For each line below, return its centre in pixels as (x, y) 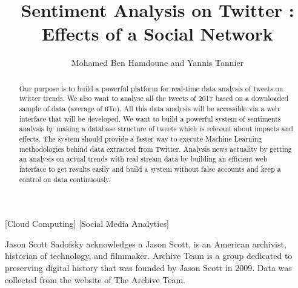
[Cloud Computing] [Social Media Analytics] (87, 224)
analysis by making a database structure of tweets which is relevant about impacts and (156, 129)
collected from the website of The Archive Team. (95, 279)
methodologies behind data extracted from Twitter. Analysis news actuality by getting (155, 149)
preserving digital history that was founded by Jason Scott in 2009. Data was (148, 268)
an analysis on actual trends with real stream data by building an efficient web (143, 159)
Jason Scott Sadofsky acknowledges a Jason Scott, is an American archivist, (146, 244)
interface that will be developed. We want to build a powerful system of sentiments (150, 118)
